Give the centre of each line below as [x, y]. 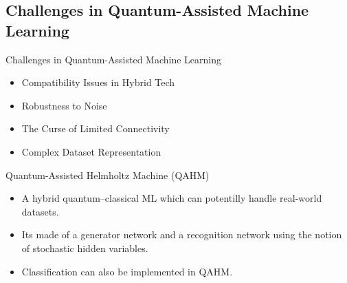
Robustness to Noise [64, 105]
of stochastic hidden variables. [85, 248]
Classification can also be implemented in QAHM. [127, 271]
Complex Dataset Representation [91, 151]
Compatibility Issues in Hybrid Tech [98, 82]
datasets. [40, 211]
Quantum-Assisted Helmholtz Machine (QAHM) [108, 175]
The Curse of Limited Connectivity [96, 128]
